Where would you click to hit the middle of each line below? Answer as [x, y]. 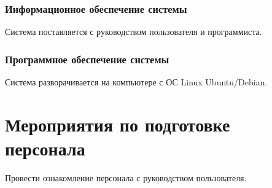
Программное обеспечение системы [87, 59]
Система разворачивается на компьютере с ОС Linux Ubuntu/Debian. [136, 82]
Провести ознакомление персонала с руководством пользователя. [126, 177]
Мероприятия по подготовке [118, 124]
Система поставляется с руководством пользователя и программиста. [134, 32]
